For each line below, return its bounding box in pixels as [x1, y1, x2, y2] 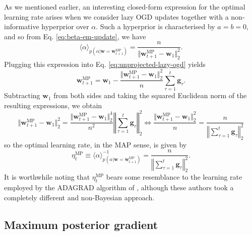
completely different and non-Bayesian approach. [4, 192, 155, 202]
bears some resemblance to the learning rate [106, 172, 242, 182]
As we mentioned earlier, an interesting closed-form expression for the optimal [4, 2, 245, 12]
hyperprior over [41, 21, 89, 32]
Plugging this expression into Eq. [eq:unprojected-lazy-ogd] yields [4, 58, 206, 69]
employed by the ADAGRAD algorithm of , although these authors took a [4, 182, 234, 193]
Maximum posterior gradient [4, 216, 158, 232]
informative [4, 21, 39, 32]
